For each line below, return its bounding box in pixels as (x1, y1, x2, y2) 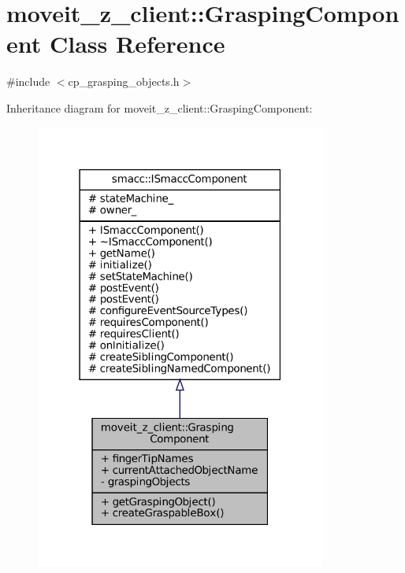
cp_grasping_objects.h (68, 73, 180, 90)
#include (6, 73, 50, 90)
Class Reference (49, 28, 225, 60)
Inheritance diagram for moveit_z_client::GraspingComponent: (6, 99, 313, 116)
